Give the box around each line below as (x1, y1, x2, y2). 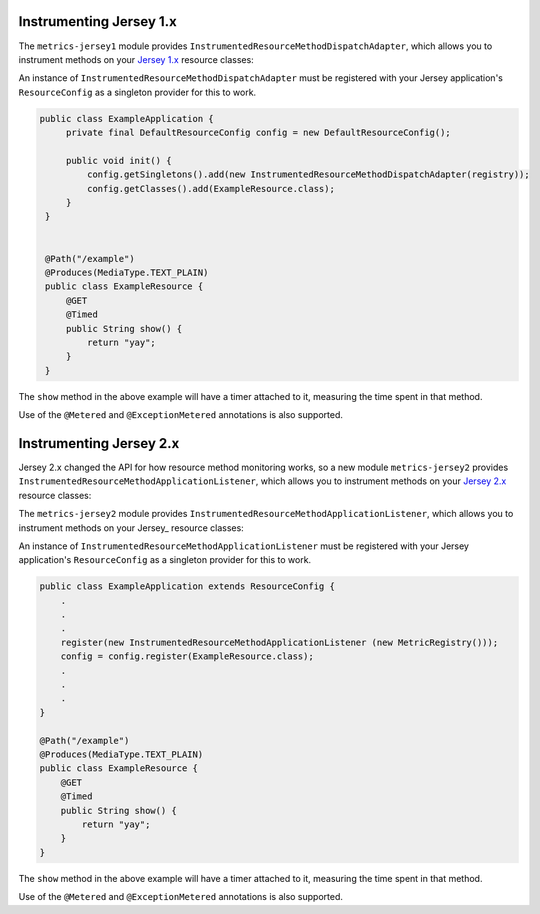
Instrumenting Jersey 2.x (18, 435, 180, 452)
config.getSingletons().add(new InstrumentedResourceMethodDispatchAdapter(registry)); (86, 169, 530, 180)
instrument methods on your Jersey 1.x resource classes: (18, 53, 254, 65)
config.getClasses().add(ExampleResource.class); (86, 183, 335, 194)
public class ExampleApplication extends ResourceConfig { (39, 581, 335, 592)
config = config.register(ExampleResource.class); (60, 651, 314, 662)
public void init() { (65, 155, 172, 166)
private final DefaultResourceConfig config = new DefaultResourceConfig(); (65, 127, 452, 139)
